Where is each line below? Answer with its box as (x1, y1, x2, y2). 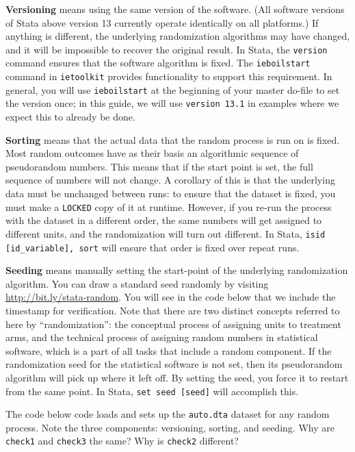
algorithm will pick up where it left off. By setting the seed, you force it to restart (5, 370, 349, 384)
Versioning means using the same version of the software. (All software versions (5, 2, 345, 16)
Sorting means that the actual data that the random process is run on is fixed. (5, 132, 340, 147)
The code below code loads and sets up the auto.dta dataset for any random (5, 407, 330, 421)
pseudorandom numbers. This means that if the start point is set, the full (5, 159, 313, 173)
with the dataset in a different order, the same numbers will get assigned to (5, 213, 322, 227)
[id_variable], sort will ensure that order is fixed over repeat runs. (5, 240, 300, 254)
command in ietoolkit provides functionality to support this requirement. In (5, 69, 332, 84)
